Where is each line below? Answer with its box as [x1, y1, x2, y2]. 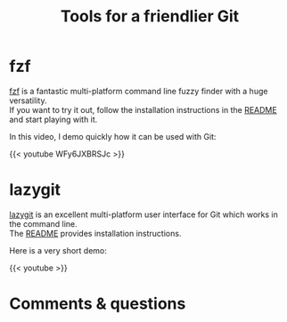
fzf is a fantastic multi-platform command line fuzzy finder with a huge [9, 85, 268, 96]
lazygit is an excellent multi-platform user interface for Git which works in [9, 209, 278, 220]
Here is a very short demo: [9, 245, 107, 255]
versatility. [9, 95, 47, 106]
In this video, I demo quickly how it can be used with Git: [9, 131, 217, 141]
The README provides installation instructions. [9, 228, 182, 238]
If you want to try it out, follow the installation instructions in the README [9, 104, 278, 115]
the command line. [9, 218, 78, 229]
